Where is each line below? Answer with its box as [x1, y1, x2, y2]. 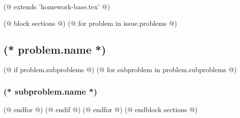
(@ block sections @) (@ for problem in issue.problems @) [3, 18, 177, 28]
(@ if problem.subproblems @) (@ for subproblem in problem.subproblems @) [3, 64, 237, 75]
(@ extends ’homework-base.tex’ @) [3, 1, 110, 11]
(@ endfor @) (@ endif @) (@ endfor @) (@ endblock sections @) [3, 104, 198, 115]
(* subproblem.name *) [3, 85, 97, 97]
